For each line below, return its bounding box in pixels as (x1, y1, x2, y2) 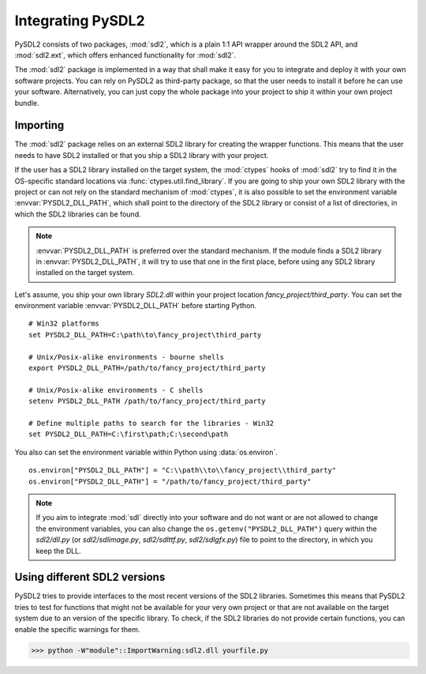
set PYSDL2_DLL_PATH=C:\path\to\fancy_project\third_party (28, 330, 262, 339)
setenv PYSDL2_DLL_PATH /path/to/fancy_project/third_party (28, 397, 266, 406)
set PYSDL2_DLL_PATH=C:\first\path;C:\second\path (28, 430, 229, 439)
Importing (14, 119, 65, 132)
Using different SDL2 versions (14, 570, 166, 584)
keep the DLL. (35, 546, 82, 555)
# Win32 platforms (28, 319, 100, 328)
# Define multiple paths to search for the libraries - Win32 (28, 419, 275, 427)
